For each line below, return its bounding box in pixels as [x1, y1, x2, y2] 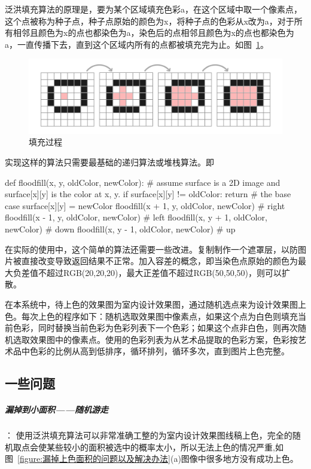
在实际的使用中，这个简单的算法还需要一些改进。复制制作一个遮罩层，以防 [5, 243, 298, 255]
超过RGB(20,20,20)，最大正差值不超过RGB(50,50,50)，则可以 [46, 266, 282, 278]
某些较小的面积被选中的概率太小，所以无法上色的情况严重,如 [46, 440, 283, 453]
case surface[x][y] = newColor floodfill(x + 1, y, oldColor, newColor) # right [5, 199, 285, 211]
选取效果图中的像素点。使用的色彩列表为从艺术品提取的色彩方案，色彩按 [13, 333, 298, 345]
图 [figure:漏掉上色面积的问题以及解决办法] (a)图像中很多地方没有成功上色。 [5, 452, 298, 465]
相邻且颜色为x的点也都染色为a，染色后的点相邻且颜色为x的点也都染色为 [13, 26, 294, 39]
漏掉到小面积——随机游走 [5, 403, 109, 416]
